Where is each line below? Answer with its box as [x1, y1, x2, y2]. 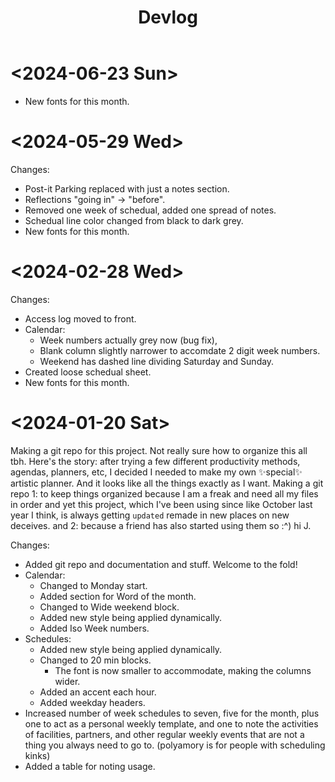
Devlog [138, 6, 198, 29]
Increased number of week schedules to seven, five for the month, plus [24, 707, 320, 719]
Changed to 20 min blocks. [39, 654, 152, 666]
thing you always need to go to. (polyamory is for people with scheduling [24, 739, 326, 751]
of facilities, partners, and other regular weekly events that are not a [24, 728, 305, 740]
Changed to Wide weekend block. [39, 601, 180, 613]
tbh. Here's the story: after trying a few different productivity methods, [10, 455, 301, 467]
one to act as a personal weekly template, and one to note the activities [24, 717, 319, 730]
